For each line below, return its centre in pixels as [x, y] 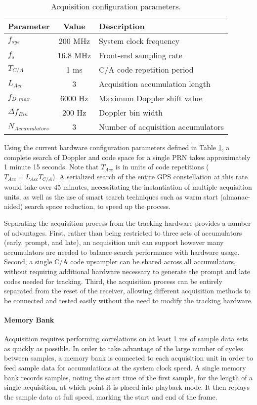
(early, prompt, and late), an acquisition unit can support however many [114, 242]
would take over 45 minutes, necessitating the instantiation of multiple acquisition [128, 187]
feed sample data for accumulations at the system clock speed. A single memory [125, 367]
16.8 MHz [74, 55]
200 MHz [74, 41]
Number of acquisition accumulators [161, 127]
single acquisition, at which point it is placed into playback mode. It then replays [127, 387]
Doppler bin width [131, 112]
